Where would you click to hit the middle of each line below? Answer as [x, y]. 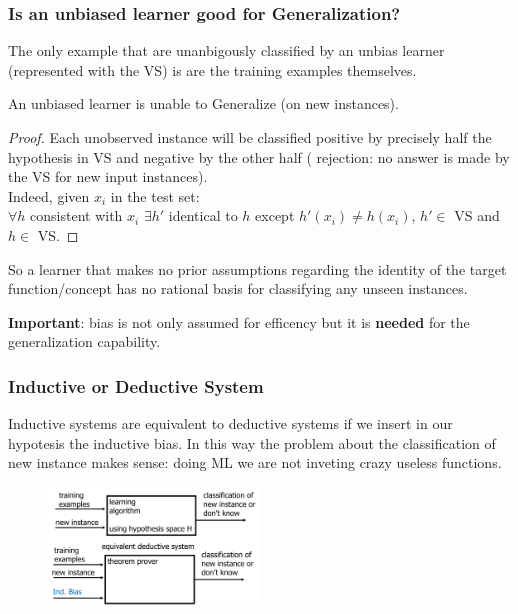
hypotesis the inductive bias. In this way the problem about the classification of [252, 442]
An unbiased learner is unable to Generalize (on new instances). [203, 103]
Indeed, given [49, 195]
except [275, 215]
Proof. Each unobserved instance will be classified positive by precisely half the [250, 137]
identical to [203, 215]
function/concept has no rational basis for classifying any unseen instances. [238, 288]
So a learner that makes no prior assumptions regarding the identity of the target [257, 268]
